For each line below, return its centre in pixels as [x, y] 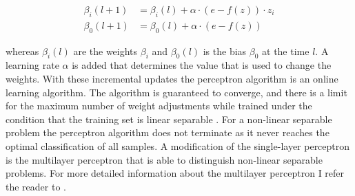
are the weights [105, 51]
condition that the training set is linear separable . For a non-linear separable [169, 119]
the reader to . [36, 186]
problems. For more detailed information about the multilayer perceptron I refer [175, 173]
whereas [22, 51]
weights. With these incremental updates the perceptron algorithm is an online [172, 79]
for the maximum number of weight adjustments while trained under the [159, 106]
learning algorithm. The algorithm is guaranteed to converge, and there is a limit [176, 92]
